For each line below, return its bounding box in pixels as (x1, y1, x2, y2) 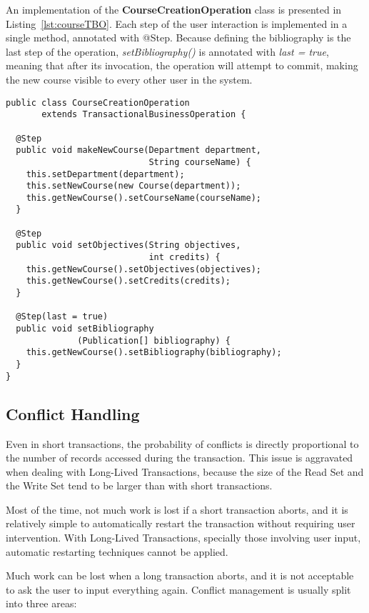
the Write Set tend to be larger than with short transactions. (6, 478, 273, 493)
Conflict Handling (6, 402, 140, 424)
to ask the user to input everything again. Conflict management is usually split (6, 582, 351, 597)
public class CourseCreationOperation (6, 97, 190, 108)
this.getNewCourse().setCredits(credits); (26, 276, 231, 286)
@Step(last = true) (16, 312, 108, 322)
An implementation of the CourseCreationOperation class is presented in (6, 2, 342, 16)
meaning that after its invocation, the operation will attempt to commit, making (6, 58, 358, 73)
